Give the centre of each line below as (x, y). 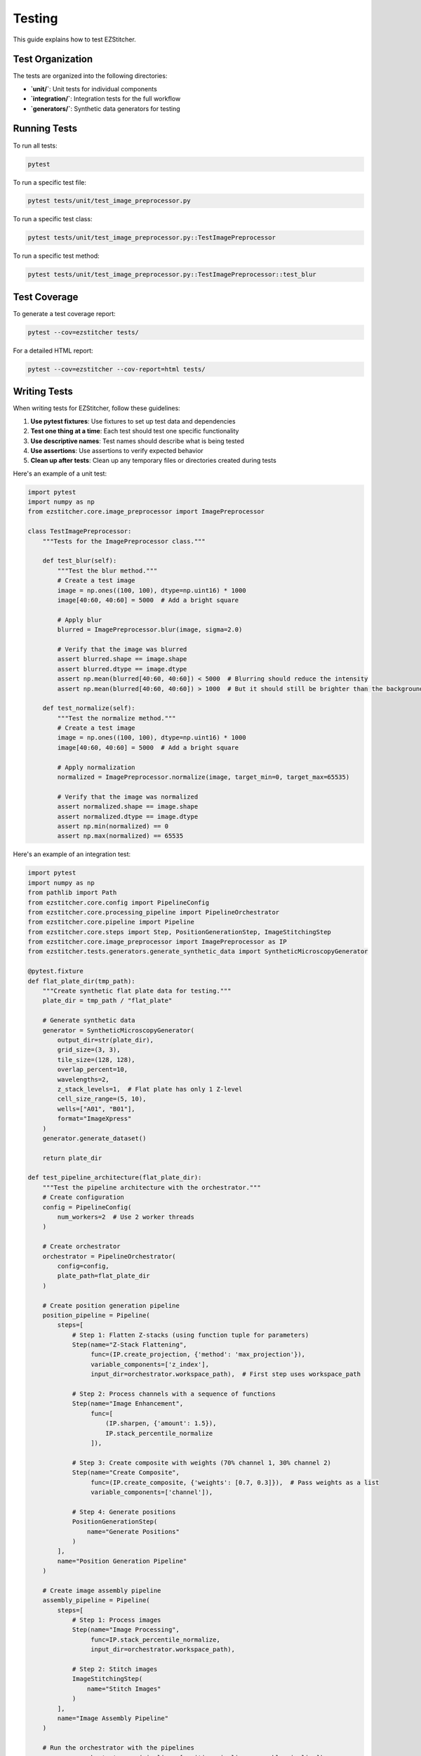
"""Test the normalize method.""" (116, 718)
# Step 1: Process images (116, 1620)
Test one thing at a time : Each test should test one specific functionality (135, 431)
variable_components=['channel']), (152, 1492)
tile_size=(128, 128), (96, 1060)
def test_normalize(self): (89, 708)
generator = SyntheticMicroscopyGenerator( (118, 1030)
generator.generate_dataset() (94, 1138)
